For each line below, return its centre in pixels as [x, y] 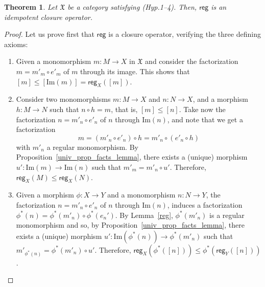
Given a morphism [45, 195]
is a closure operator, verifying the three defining [185, 34]
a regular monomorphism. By [92, 147]
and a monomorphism [141, 195]
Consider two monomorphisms [63, 99]
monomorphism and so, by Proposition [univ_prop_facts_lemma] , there [130, 225]
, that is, [124, 109]
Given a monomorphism [54, 61]
